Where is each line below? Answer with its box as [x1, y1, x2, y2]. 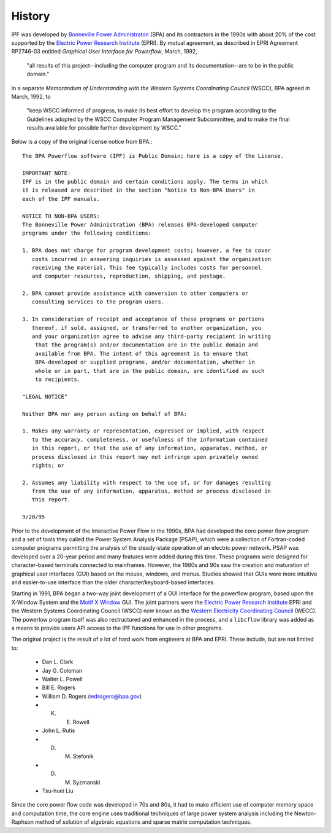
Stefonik [72, 753, 94, 760]
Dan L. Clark [42, 658, 74, 666]
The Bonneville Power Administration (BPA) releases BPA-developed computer [22, 221, 259, 228]
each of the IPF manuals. [22, 195, 101, 202]
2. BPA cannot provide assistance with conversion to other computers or [22, 290, 249, 297]
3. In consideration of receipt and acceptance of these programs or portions [22, 316, 265, 323]
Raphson [11, 818, 34, 826]
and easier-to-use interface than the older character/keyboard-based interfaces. [11, 578, 215, 586]
